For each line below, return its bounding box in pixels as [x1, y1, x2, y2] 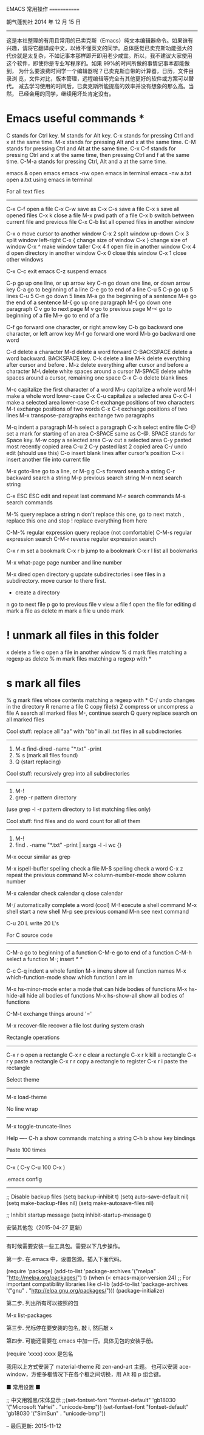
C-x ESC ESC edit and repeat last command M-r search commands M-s [6, 492, 186, 499]
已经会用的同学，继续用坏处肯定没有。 [18, 90, 114, 97]
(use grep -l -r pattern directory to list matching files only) [6, 805, 151, 813]
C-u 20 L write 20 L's [6, 919, 59, 926]
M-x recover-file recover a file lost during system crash [6, 1021, 144, 1029]
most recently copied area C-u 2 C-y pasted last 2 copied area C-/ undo [6, 443, 187, 450]
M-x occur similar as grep [6, 853, 71, 860]
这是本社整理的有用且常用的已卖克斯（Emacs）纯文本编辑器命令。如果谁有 [6, 37, 193, 44]
